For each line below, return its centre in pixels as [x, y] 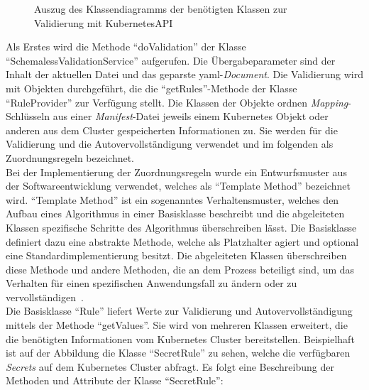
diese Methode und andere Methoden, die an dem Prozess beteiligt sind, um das [180, 269]
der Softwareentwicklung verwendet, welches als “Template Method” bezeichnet [178, 186]
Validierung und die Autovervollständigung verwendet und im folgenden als [170, 144]
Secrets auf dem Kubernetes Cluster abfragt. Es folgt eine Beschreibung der [170, 366]
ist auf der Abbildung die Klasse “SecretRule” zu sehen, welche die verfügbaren [178, 353]
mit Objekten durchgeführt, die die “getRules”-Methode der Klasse [152, 88]
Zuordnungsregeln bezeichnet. [70, 157]
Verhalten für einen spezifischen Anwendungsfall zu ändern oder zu [152, 283]
